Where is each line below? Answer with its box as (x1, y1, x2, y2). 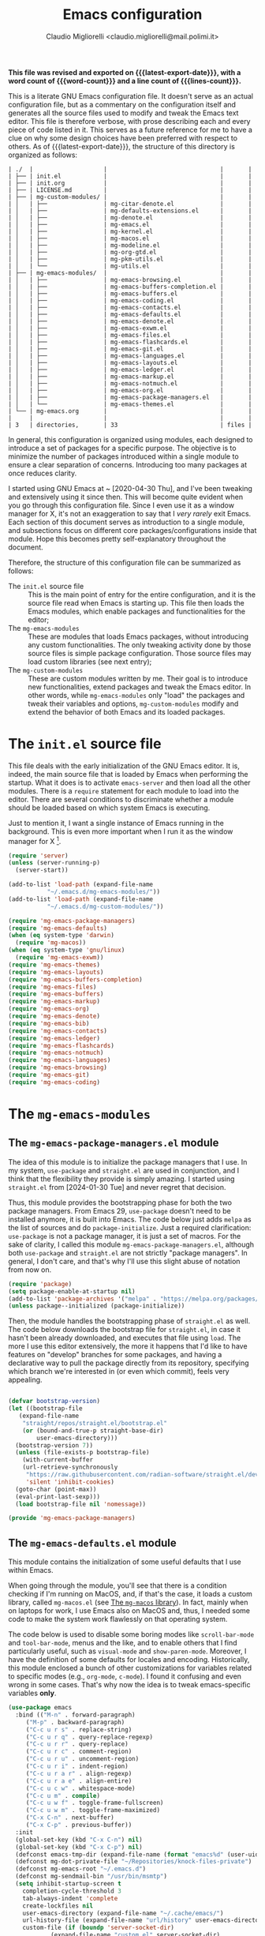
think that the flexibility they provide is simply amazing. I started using (8, 1174, 235, 1184)
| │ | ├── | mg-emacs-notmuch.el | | (8, 379, 252, 388)
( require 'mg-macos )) (15, 939, 87, 947)
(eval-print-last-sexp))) (15, 1492, 101, 1501)
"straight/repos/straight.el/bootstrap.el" (22, 1419, 168, 1427)
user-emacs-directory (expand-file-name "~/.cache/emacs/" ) (22, 1909, 224, 1917)
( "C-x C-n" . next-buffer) (25, 1814, 114, 1822)
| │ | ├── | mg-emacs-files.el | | (8, 331, 252, 339)
